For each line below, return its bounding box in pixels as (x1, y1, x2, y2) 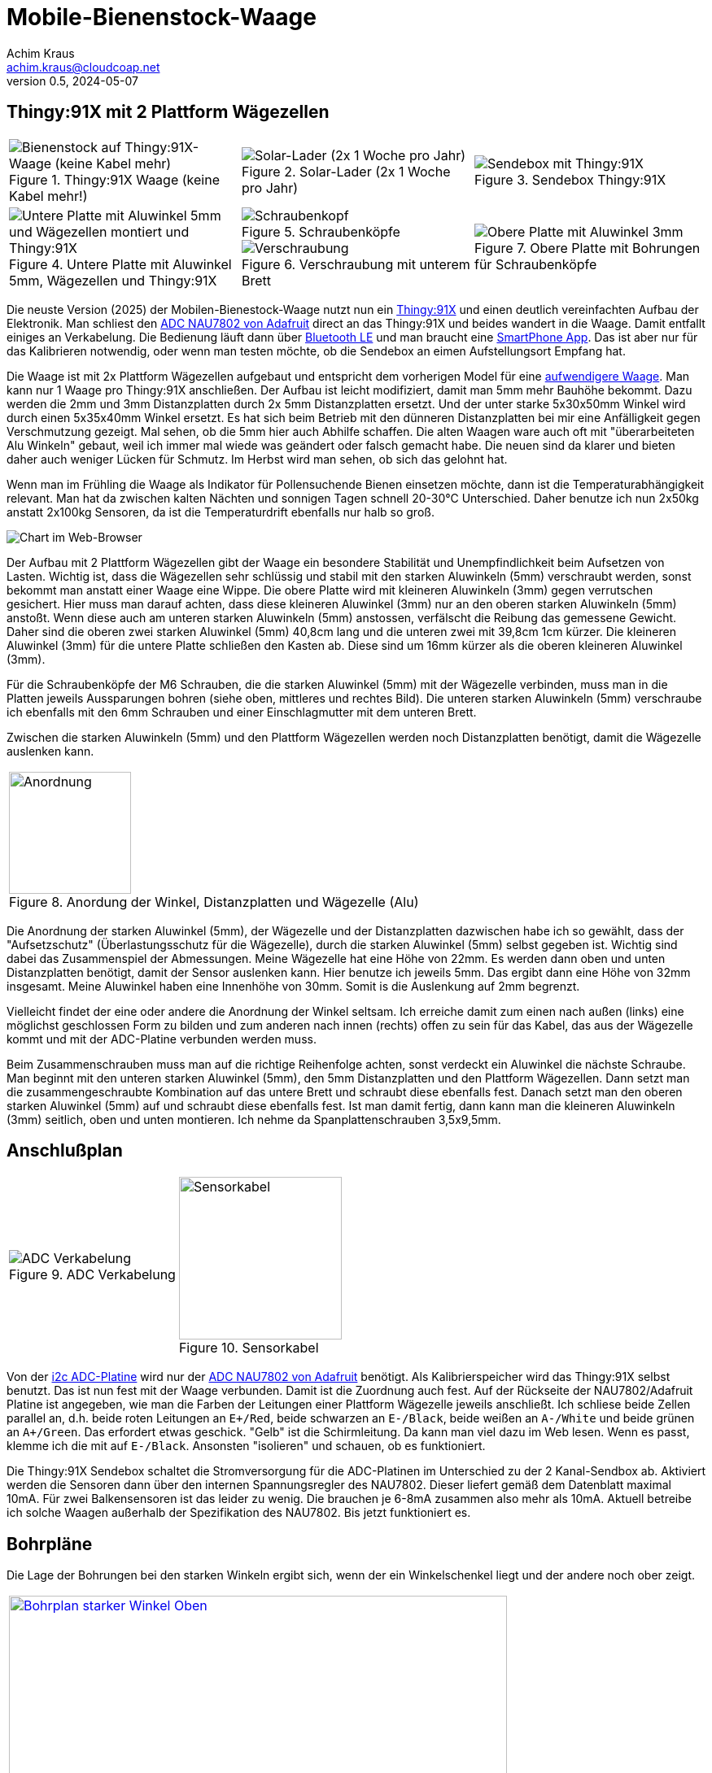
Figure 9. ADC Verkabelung (9, 1266, 176, 1283)
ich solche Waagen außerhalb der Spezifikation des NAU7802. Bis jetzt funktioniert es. (7, 1505, 471, 1520)
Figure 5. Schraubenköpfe (241, 223, 400, 240)
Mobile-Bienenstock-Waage (7, 3, 317, 31)
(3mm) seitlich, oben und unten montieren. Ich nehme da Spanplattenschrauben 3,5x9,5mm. (7, 1112, 501, 1126)
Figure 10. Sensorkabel (178, 1340, 319, 1357)
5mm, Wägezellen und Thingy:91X (9, 272, 217, 289)
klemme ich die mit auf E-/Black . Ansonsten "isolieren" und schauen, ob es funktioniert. (7, 1439, 486, 1453)
